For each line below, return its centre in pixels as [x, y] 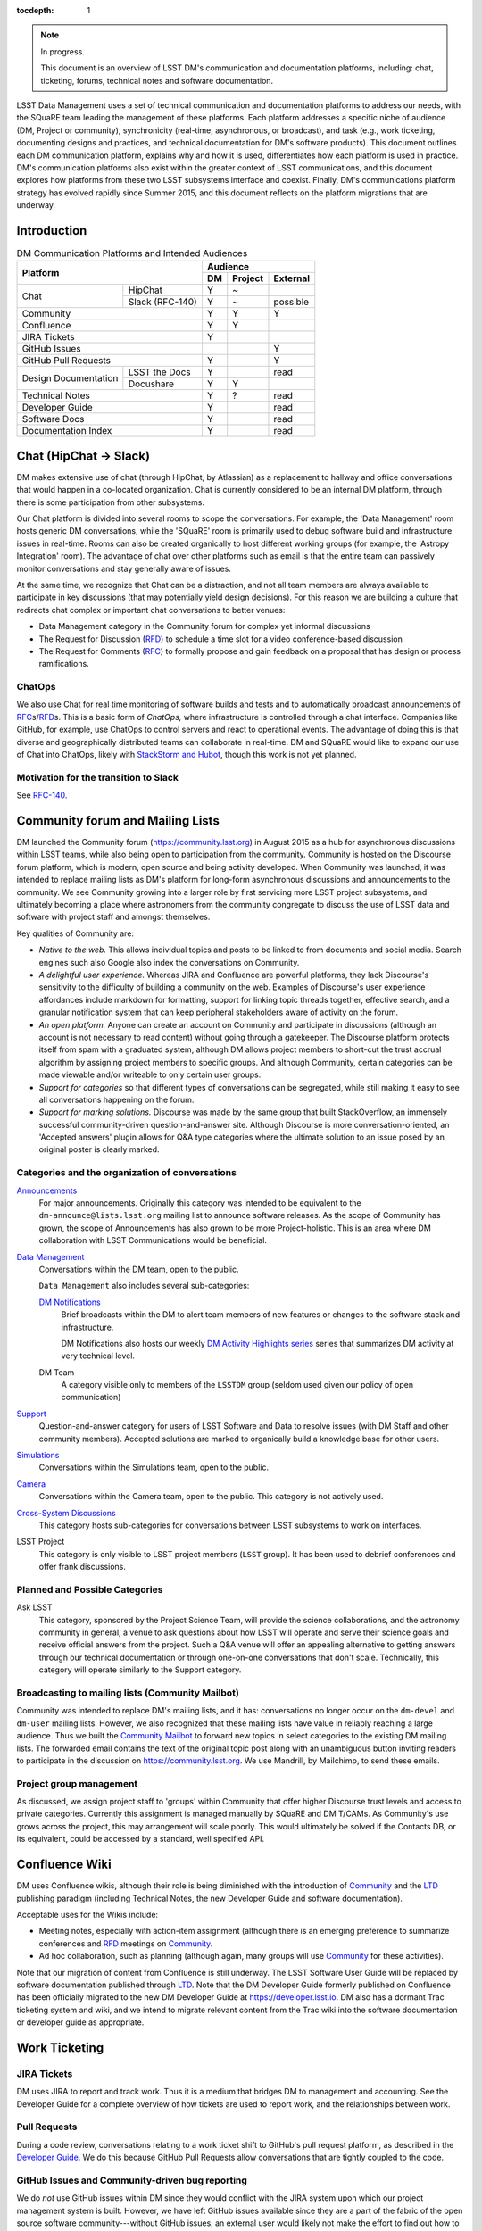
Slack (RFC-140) [163, 302]
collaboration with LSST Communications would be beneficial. [153, 1240]
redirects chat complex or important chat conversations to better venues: [151, 610]
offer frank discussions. [83, 1567]
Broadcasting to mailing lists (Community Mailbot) [128, 1693]
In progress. [62, 51]
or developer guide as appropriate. [80, 2022]
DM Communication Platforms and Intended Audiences [132, 253]
